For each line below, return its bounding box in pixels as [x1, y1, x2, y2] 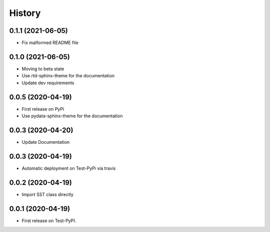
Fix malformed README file [21, 40, 78, 46]
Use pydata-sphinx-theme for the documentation [21, 113, 123, 119]
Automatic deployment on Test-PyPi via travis [21, 165, 116, 171]
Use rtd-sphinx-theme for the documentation [21, 73, 115, 79]
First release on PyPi [21, 106, 64, 112]
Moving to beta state [21, 65, 64, 72]
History [9, 7, 41, 18]
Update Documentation [21, 139, 70, 145]
